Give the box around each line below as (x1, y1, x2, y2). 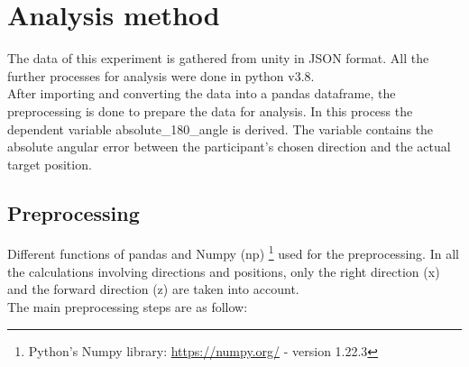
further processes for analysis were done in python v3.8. (7, 66, 315, 85)
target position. (7, 154, 92, 173)
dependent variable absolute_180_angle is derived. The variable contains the (7, 119, 434, 138)
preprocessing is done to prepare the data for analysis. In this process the (7, 101, 413, 120)
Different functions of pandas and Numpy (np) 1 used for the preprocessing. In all (7, 242, 459, 263)
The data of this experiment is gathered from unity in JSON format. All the (7, 49, 429, 68)
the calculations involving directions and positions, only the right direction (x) (7, 261, 440, 280)
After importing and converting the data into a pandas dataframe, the (7, 84, 396, 103)
